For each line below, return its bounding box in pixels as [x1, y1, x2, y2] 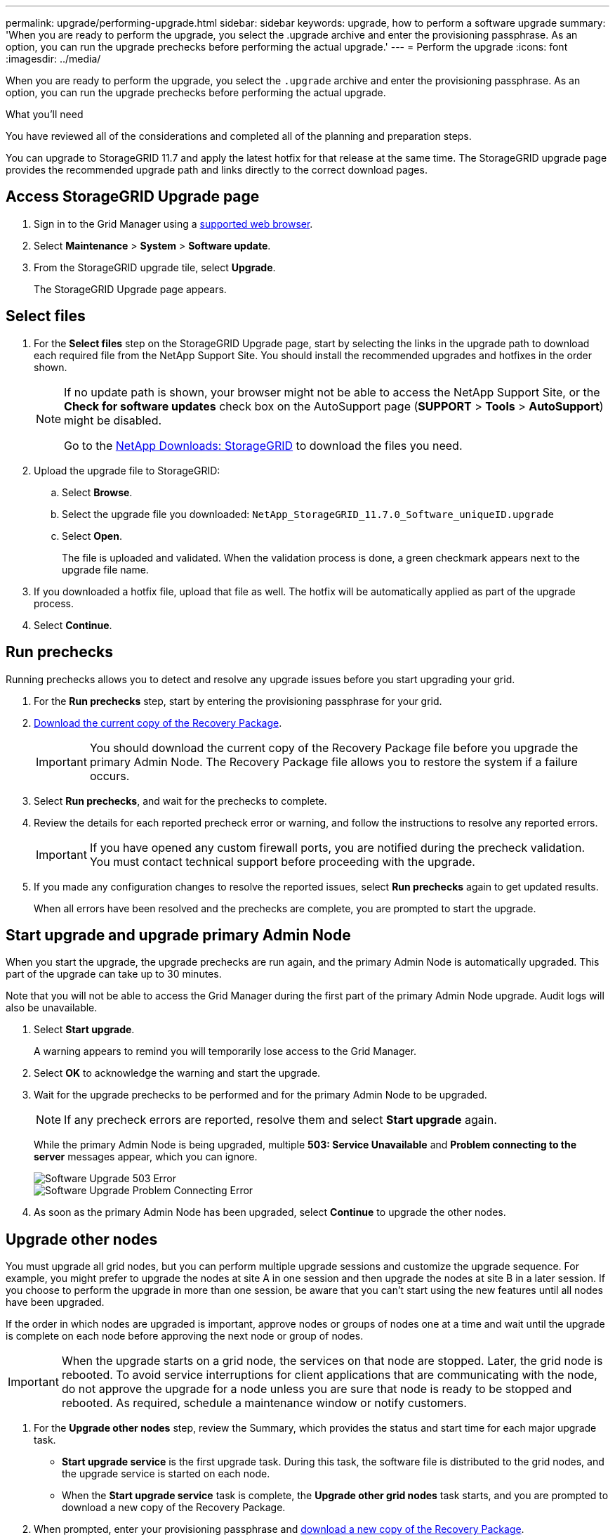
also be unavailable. [6, 1002, 98, 1014]
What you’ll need [6, 108, 84, 120]
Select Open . [62, 529, 122, 542]
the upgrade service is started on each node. [62, 1468, 270, 1480]
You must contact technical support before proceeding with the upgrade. [89, 854, 475, 869]
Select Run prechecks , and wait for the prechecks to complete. [34, 794, 327, 807]
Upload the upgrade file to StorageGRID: [34, 464, 220, 477]
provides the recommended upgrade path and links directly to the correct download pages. [6, 164, 428, 176]
